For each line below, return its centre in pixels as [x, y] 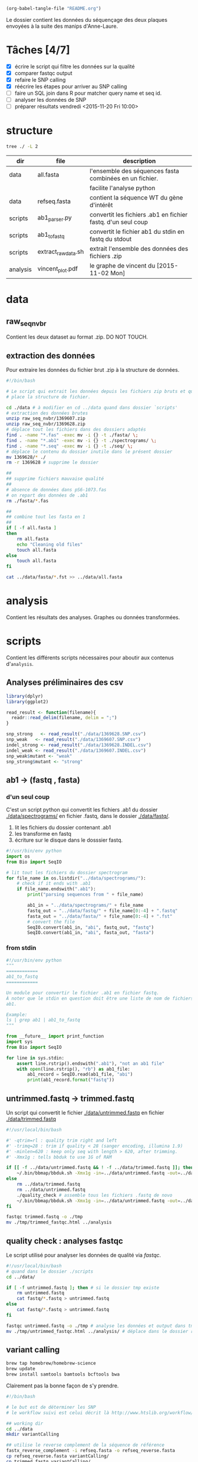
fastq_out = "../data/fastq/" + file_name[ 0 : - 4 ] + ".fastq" [103, 911]
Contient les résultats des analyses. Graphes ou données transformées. [93, 617]
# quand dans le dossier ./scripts [50, 1271]
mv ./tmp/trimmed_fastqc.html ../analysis [59, 1222]
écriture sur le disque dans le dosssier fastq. [69, 840]
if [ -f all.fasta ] [32, 528]
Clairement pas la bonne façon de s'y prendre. [62, 1386]
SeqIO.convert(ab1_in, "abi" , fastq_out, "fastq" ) [91, 927]
